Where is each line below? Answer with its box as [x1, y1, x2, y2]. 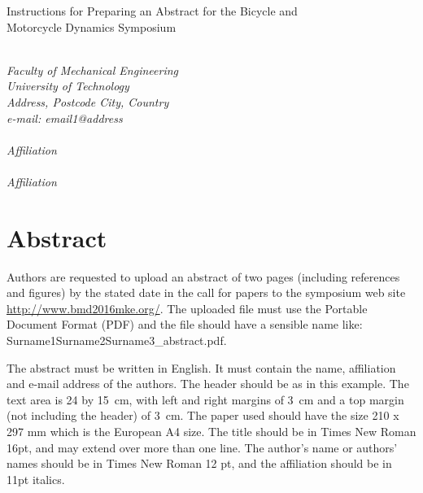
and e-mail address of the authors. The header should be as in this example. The [7, 375, 409, 392]
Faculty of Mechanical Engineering [7, 61, 179, 78]
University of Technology [7, 77, 129, 94]
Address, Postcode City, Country [7, 93, 169, 110]
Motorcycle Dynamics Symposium [7, 18, 177, 35]
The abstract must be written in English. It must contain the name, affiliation [7, 359, 396, 376]
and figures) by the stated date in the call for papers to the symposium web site [7, 284, 406, 301]
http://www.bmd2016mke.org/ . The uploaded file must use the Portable [7, 299, 368, 316]
